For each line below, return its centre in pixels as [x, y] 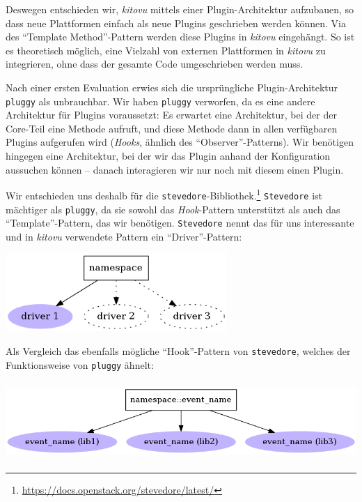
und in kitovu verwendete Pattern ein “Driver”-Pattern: [124, 236]
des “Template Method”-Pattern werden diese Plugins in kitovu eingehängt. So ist [180, 37]
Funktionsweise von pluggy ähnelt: [80, 364]
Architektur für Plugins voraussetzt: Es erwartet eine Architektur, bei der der [171, 115]
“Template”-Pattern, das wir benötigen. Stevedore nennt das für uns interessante [180, 223]
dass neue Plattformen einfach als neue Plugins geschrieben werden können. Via [176, 23]
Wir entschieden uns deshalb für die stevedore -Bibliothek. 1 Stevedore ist [164, 194]
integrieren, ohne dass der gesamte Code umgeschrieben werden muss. [155, 64]
